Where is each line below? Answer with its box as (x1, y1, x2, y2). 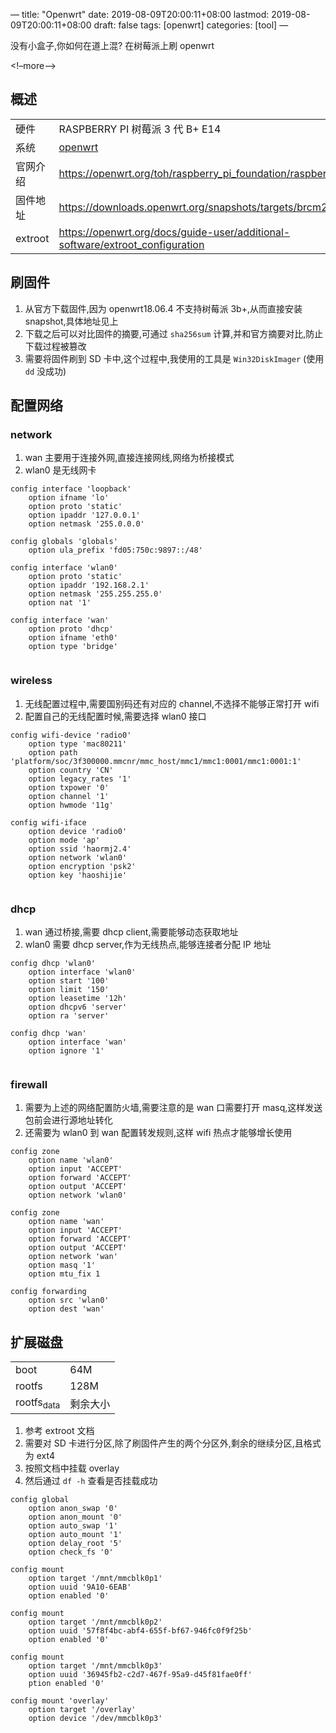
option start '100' (28, 975, 110, 986)
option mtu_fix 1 (28, 1269, 101, 1279)
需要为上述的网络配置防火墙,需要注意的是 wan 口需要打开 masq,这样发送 (24, 1102, 323, 1114)
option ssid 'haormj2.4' (28, 844, 132, 854)
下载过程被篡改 (24, 340, 87, 352)
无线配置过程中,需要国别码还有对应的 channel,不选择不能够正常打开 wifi (24, 697, 320, 709)
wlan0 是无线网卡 (24, 464, 97, 476)
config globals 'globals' (10, 537, 118, 547)
